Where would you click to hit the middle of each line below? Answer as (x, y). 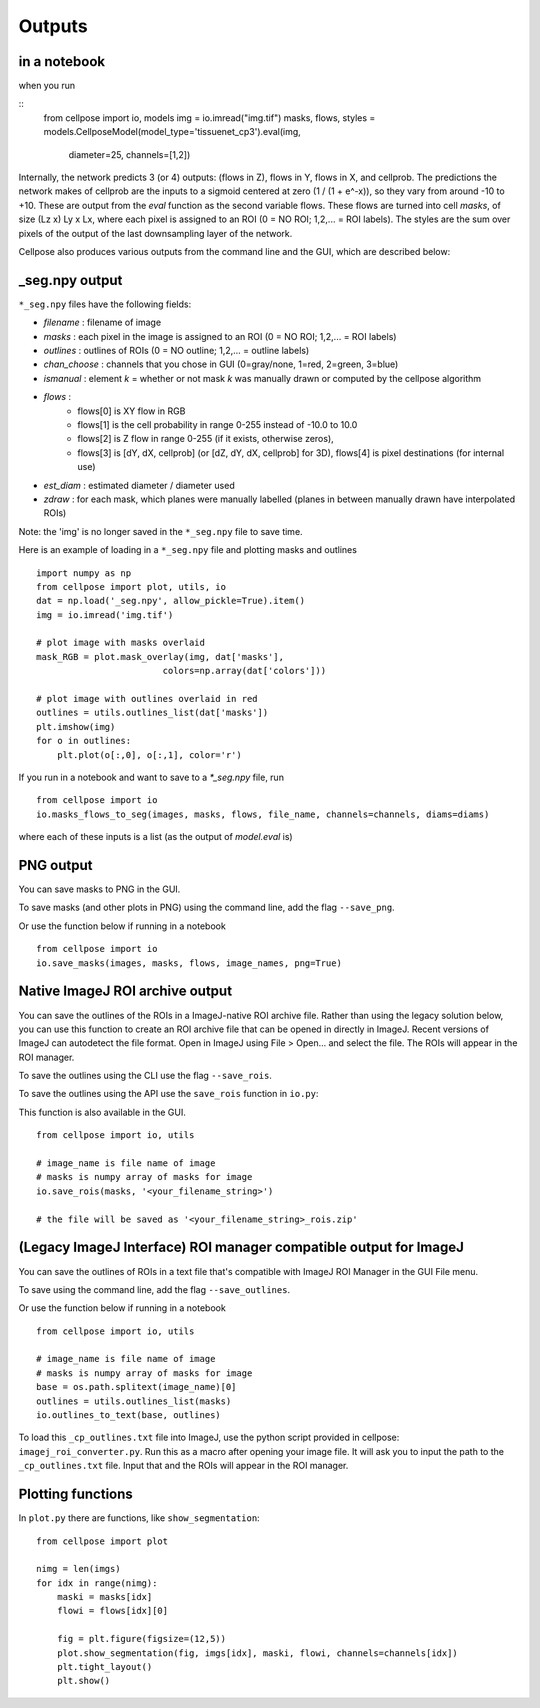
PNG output (55, 865)
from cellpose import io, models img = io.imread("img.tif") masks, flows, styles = (209, 117)
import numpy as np (84, 573)
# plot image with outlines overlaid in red (147, 699)
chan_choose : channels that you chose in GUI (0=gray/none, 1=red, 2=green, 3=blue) (221, 364)
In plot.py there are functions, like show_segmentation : (139, 1518)
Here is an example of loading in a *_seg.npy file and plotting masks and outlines (187, 550)
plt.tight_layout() (104, 1667)
